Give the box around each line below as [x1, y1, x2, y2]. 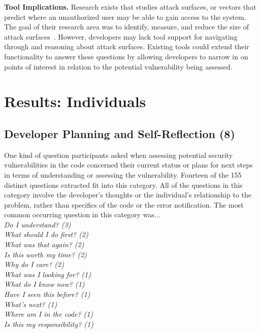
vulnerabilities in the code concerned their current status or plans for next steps [4, 159, 253, 170]
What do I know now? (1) [4, 279, 85, 289]
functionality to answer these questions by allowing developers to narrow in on [4, 51, 248, 61]
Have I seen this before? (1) [4, 289, 90, 299]
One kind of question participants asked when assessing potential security [4, 149, 233, 160]
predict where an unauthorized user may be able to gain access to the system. [4, 11, 246, 22]
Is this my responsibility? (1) [4, 318, 93, 329]
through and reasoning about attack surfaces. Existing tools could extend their [4, 41, 249, 52]
